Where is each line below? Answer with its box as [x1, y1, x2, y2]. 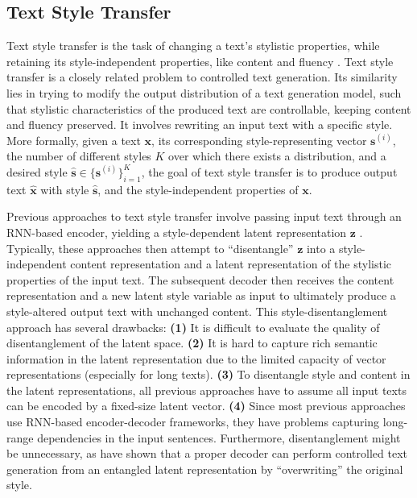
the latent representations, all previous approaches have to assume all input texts [6, 381, 407, 398]
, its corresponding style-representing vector [151, 131, 367, 148]
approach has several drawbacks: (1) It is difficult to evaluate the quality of [6, 318, 380, 335]
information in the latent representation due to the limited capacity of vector [6, 350, 386, 367]
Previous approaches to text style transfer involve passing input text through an [6, 208, 402, 225]
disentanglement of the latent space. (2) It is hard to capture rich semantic [6, 334, 378, 351]
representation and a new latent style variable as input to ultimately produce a [6, 287, 396, 304]
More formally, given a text [6, 131, 141, 148]
